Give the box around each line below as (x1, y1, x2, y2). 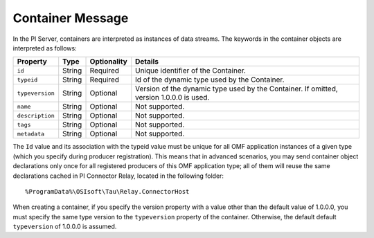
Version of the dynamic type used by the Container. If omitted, (135, 84, 339, 93)
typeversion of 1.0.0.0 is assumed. (12, 222, 117, 231)
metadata (17, 130, 45, 138)
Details (135, 57, 159, 66)
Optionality (89, 57, 127, 66)
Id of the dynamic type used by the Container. (135, 75, 285, 84)
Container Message (12, 10, 129, 26)
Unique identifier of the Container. (135, 66, 246, 75)
